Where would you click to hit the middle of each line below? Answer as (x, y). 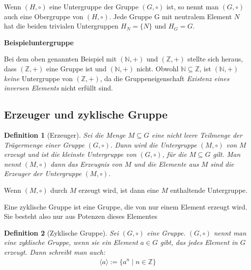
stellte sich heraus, (215, 59)
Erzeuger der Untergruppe (43, 173)
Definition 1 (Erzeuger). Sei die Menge (65, 135)
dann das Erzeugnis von (86, 164)
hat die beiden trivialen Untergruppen (61, 26)
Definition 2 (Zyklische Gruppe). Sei (61, 232)
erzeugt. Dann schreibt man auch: (55, 252)
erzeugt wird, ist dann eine (119, 190)
